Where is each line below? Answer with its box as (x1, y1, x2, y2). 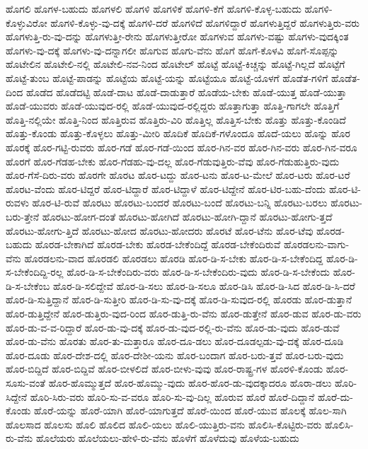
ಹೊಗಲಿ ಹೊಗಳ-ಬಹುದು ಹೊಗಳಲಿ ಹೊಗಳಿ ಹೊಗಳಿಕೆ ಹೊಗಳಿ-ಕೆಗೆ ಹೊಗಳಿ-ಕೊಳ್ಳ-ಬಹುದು (6, 1, 301, 16)
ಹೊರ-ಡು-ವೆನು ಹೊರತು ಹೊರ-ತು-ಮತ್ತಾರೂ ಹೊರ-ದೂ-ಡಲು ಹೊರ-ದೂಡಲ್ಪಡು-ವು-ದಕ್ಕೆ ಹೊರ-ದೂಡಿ (6, 334, 344, 349)
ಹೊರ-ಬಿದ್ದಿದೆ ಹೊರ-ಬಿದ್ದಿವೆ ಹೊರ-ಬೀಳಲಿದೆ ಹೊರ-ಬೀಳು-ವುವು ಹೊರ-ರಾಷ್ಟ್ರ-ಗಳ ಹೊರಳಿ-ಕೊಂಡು (6, 361, 323, 376)
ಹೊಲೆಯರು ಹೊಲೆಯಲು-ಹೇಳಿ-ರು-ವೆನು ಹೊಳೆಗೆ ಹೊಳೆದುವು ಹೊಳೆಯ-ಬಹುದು (35, 431, 299, 445)
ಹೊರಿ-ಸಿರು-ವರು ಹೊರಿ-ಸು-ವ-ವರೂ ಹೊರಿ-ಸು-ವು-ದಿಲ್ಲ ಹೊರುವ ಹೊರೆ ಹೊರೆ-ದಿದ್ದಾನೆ (30, 389, 315, 404)
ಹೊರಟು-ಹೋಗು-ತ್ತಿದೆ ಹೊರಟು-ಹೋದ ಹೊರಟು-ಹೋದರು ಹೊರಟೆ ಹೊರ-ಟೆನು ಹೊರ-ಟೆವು (6, 223, 314, 238)
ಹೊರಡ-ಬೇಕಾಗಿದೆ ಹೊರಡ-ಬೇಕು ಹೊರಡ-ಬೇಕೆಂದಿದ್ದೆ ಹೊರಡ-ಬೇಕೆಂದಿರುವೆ (35, 237, 281, 252)
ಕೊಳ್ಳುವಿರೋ (6, 15, 47, 30)
